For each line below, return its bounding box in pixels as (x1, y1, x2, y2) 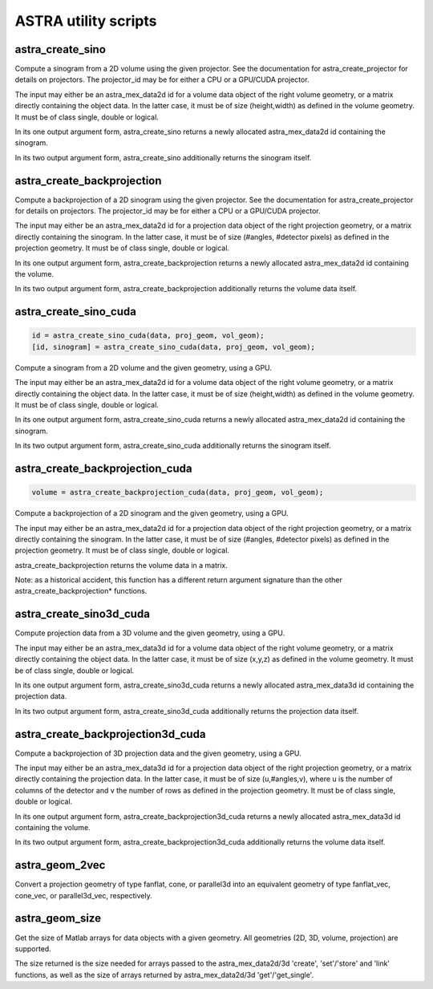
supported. (14, 943, 51, 954)
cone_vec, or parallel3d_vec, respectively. (14, 890, 152, 900)
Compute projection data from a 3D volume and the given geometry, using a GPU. (14, 628, 285, 638)
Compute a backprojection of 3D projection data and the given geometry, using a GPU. (14, 748, 302, 758)
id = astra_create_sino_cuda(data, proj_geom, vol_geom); (31, 331, 265, 340)
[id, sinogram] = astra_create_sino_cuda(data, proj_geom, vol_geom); (31, 342, 316, 351)
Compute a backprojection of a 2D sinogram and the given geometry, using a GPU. (14, 509, 289, 518)
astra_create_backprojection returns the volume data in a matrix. (14, 560, 228, 569)
